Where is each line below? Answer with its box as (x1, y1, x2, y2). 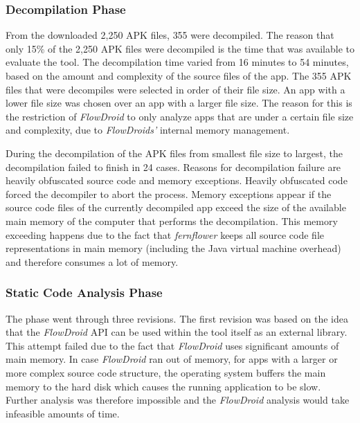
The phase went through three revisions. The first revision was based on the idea (6, 311, 348, 325)
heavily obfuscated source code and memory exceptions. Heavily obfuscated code (6, 173, 348, 188)
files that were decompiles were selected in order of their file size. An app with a (6, 82, 345, 96)
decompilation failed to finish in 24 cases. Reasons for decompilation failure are (6, 159, 341, 174)
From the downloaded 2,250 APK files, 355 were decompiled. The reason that (6, 28, 334, 42)
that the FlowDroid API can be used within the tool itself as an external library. (6, 325, 348, 339)
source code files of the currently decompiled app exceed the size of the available (6, 200, 346, 215)
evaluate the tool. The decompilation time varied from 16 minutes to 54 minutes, (6, 55, 349, 69)
